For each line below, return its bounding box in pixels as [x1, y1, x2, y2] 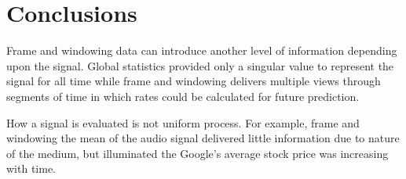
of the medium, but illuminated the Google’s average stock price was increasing [6, 145, 389, 161]
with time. [6, 160, 56, 177]
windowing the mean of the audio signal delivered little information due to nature [6, 130, 400, 146]
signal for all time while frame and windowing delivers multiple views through [6, 73, 381, 89]
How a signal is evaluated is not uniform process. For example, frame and [6, 114, 360, 131]
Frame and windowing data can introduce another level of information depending [6, 42, 397, 59]
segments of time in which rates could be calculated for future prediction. [6, 88, 360, 104]
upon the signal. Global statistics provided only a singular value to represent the [6, 57, 394, 73]
